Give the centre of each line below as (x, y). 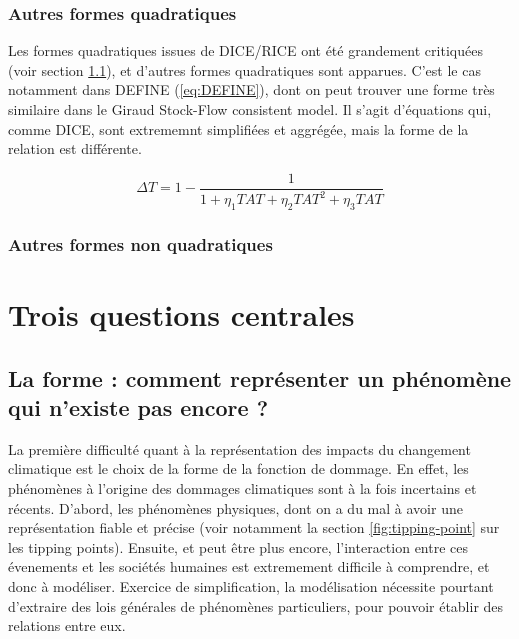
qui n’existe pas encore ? (138, 406)
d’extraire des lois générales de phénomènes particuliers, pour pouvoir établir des (256, 605)
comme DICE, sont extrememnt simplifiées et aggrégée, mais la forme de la (238, 128)
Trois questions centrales (181, 314)
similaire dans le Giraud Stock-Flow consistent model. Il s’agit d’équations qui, (250, 109)
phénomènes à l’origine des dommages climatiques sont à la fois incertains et (242, 487)
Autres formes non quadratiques (140, 243)
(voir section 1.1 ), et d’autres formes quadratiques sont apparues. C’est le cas (244, 69)
